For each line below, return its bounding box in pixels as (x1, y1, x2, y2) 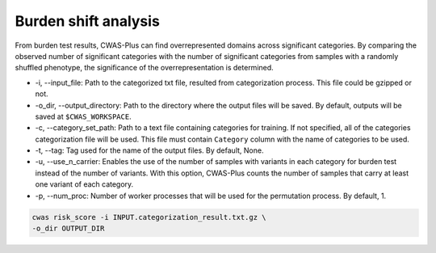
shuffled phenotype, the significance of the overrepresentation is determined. (15, 63, 274, 73)
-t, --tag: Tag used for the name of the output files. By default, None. (35, 145, 264, 155)
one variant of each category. (35, 179, 134, 189)
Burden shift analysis (15, 12, 161, 30)
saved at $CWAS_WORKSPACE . (35, 112, 132, 121)
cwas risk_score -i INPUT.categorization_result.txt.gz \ (31, 213, 266, 221)
